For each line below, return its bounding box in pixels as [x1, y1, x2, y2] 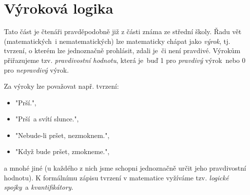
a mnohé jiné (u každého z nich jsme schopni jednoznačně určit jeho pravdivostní [4, 163, 246, 173]
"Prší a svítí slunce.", [15, 114, 79, 124]
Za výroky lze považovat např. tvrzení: [4, 81, 119, 91]
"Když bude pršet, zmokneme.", [15, 146, 110, 156]
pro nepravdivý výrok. [4, 64, 69, 75]
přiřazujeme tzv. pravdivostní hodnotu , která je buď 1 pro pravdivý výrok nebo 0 [4, 55, 246, 65]
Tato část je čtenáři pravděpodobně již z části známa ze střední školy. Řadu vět [4, 26, 242, 37]
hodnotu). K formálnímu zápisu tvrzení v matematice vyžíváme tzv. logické [4, 172, 229, 182]
